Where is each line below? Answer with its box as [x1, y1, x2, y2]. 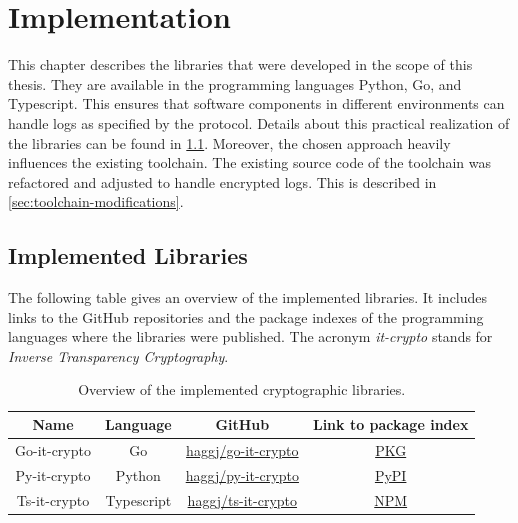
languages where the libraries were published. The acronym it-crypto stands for [8, 326, 493, 347]
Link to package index [312, 414, 469, 435]
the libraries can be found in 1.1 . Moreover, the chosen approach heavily [8, 132, 451, 153]
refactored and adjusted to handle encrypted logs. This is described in [8, 171, 437, 192]
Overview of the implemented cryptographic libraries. [78, 379, 406, 400]
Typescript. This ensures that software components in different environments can [8, 93, 505, 114]
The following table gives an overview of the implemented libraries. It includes [8, 287, 488, 308]
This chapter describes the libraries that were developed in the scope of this [8, 54, 473, 75]
